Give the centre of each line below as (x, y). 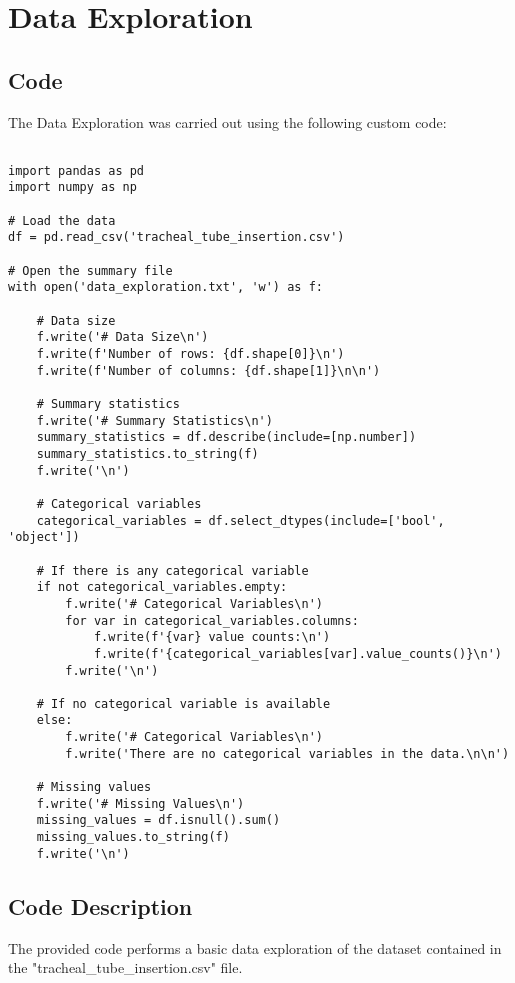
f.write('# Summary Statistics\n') (154, 420)
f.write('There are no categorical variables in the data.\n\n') (287, 753)
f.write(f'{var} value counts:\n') (212, 637)
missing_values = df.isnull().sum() (158, 820)
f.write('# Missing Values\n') (140, 803)
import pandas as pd (76, 170)
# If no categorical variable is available (183, 703)
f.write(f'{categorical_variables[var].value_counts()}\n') (297, 653)
